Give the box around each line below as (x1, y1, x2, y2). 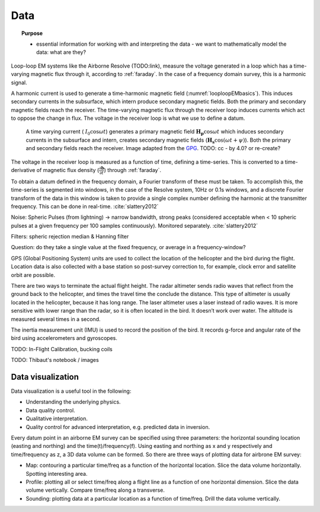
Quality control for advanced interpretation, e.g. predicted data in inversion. (25, 423, 210, 430)
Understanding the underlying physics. (25, 398, 121, 406)
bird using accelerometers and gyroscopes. (11, 335, 118, 342)
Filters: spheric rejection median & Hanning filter (11, 233, 129, 240)
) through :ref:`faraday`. (104, 167, 162, 174)
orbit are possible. (11, 271, 56, 278)
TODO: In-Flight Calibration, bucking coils (11, 345, 113, 352)
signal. (11, 79, 27, 86)
